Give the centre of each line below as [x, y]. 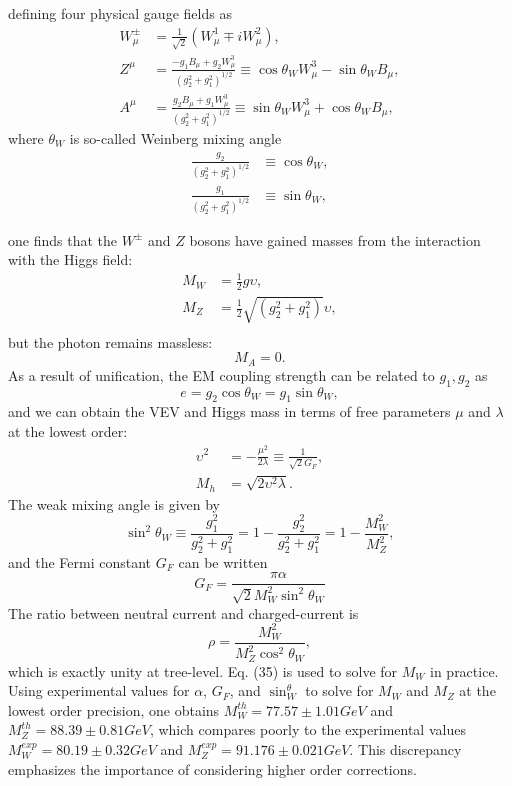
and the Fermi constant [80, 561]
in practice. [464, 670]
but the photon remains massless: [110, 341]
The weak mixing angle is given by [114, 503]
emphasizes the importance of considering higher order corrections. [212, 768]
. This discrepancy [405, 748]
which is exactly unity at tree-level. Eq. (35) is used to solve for [203, 670]
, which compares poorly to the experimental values [307, 729]
